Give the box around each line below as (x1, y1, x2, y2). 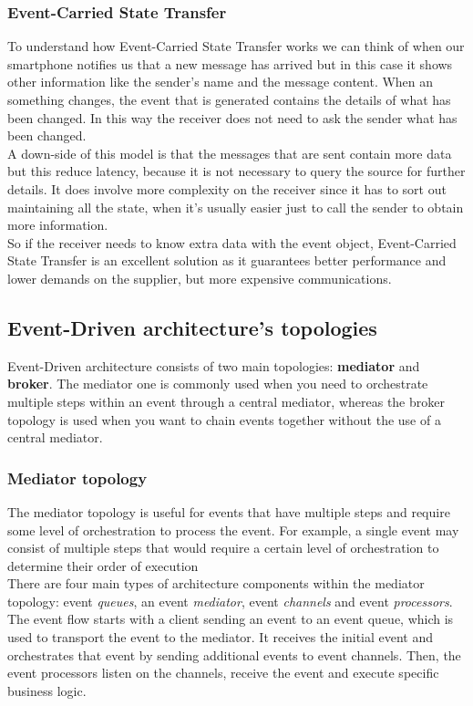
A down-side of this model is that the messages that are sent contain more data (7, 143, 452, 162)
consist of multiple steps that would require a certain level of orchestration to (7, 538, 439, 557)
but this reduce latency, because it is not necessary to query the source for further (7, 161, 466, 181)
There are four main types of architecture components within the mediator (7, 574, 425, 593)
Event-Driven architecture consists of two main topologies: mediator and (7, 356, 420, 375)
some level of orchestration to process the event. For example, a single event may (7, 520, 459, 539)
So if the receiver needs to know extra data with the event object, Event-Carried (7, 233, 457, 252)
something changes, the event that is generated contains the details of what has (7, 90, 451, 109)
